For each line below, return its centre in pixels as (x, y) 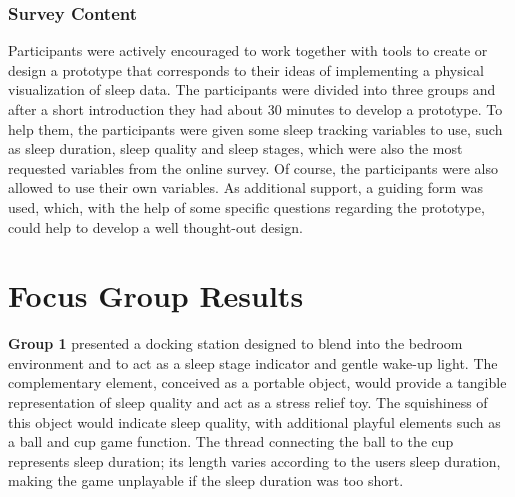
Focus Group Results (156, 295)
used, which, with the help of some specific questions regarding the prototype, (246, 206)
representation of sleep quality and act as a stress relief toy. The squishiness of (248, 402)
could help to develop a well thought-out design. (155, 226)
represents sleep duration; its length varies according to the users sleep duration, (254, 460)
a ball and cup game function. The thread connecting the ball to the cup (231, 441)
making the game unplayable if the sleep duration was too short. (206, 480)
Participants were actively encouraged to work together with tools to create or (248, 50)
